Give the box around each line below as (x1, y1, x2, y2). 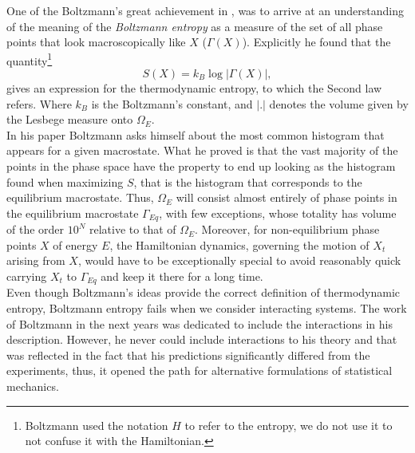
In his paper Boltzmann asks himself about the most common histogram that (6, 126, 385, 143)
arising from (6, 252, 65, 269)
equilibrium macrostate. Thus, (6, 189, 154, 206)
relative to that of (89, 221, 176, 238)
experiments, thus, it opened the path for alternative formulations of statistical (6, 362, 393, 379)
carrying (6, 268, 47, 285)
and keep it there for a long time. (101, 268, 263, 285)
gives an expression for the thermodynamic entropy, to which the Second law (6, 80, 382, 97)
